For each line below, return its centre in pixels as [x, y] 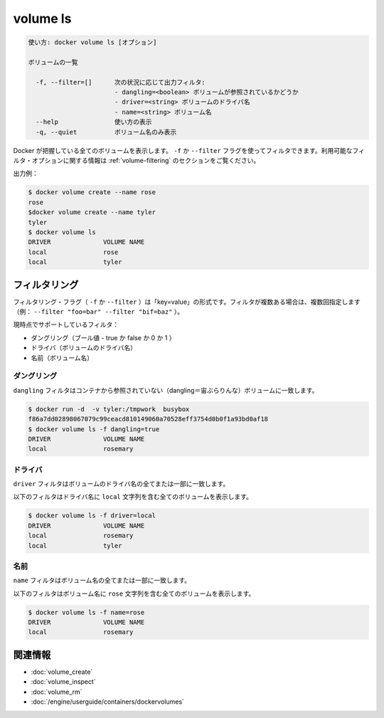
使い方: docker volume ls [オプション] [92, 42]
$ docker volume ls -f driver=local [92, 516]
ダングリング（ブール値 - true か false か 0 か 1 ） [103, 337]
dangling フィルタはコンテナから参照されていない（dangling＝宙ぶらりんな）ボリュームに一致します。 [166, 390]
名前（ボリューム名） [62, 358]
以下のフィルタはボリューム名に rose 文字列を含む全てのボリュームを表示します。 [134, 593]
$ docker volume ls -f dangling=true [94, 429]
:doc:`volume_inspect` [63, 682]
